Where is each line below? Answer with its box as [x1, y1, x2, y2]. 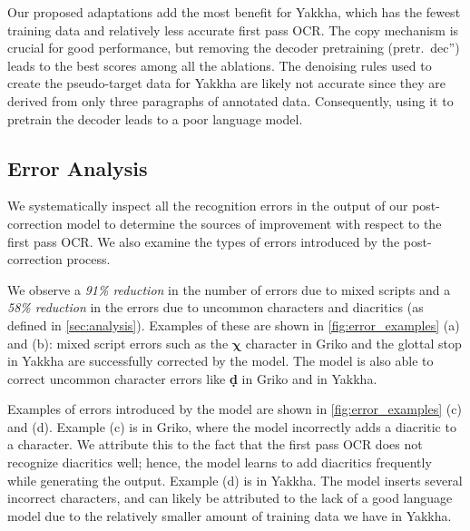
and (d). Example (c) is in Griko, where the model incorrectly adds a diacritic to [7, 417, 456, 436]
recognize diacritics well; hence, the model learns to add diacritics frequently [7, 453, 432, 472]
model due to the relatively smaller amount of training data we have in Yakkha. [7, 506, 452, 525]
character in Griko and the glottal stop [245, 333, 462, 352]
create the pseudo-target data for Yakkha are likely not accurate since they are [7, 74, 446, 93]
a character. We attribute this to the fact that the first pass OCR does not [7, 435, 423, 454]
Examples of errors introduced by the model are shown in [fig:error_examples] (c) [7, 399, 462, 418]
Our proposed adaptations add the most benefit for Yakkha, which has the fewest [7, 3, 461, 21]
